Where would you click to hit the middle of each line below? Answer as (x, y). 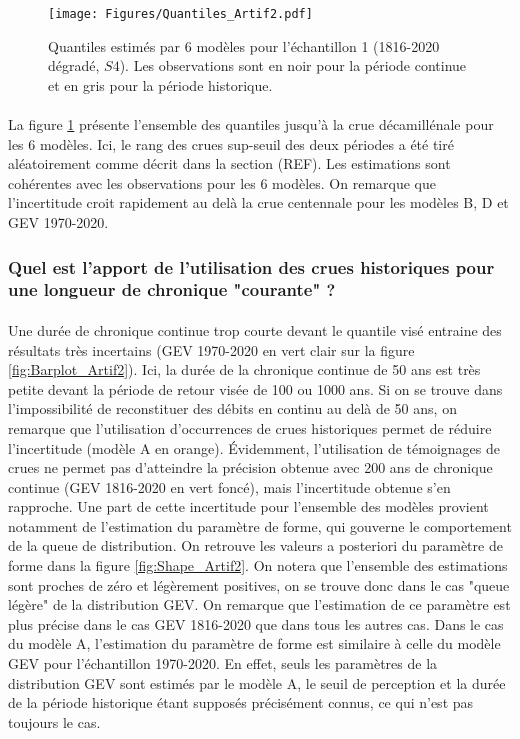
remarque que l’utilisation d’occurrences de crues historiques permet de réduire (250, 427)
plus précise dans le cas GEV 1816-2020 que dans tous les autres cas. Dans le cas (256, 623)
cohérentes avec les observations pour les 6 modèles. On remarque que (222, 182)
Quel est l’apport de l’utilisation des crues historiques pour (251, 266)
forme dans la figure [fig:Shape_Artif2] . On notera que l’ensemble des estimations (258, 565)
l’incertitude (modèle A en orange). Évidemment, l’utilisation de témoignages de (254, 447)
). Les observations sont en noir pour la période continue (293, 65)
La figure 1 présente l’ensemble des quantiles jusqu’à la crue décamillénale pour (251, 124)
